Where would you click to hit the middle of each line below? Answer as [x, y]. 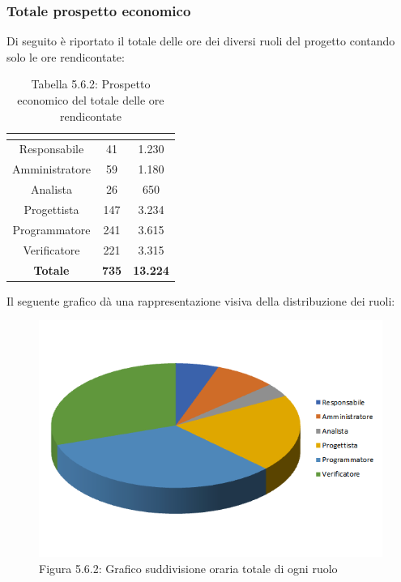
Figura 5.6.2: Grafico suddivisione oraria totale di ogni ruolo [188, 569]
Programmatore [51, 229]
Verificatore [51, 249]
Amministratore [51, 169]
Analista [51, 189]
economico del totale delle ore [91, 100]
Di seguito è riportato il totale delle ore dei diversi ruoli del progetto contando [201, 41]
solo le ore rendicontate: [66, 56]
